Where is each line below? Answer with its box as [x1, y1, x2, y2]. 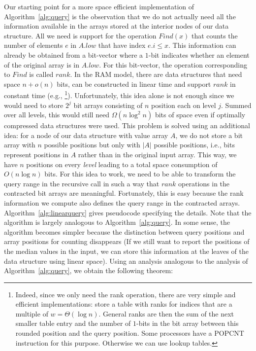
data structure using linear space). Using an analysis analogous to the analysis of [4, 255, 248, 266]
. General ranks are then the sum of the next [98, 308, 234, 318]
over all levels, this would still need [4, 109, 110, 120]
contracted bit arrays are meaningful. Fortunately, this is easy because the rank [4, 188, 244, 198]
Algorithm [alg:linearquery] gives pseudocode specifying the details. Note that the [4, 207, 252, 217]
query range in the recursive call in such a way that [4, 178, 160, 188]
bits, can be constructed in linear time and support [57, 78, 211, 89]
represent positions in [4, 149, 68, 159]
